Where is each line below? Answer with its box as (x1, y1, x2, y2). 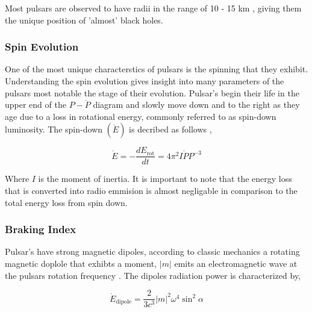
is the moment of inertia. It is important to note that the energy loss (38, 172, 292, 185)
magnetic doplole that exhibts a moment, (5, 257, 157, 270)
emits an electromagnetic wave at (174, 257, 298, 270)
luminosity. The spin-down (5, 123, 102, 136)
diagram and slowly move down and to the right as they (93, 98, 300, 111)
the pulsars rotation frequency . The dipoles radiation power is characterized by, (5, 269, 301, 281)
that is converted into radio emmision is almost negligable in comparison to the (5, 184, 298, 197)
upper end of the (5, 98, 66, 111)
